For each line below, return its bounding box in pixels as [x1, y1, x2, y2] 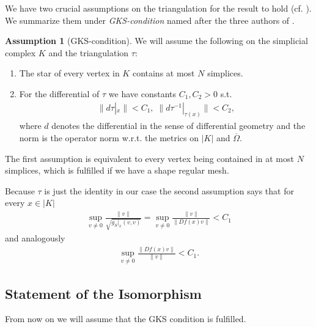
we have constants [108, 87, 176, 100]
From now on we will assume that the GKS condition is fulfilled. [5, 312, 246, 325]
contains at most [132, 67, 195, 79]
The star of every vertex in [19, 67, 120, 79]
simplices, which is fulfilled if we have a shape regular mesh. [5, 164, 229, 177]
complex [5, 46, 36, 59]
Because [5, 184, 35, 197]
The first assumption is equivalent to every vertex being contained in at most [5, 152, 294, 164]
